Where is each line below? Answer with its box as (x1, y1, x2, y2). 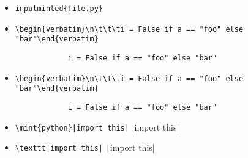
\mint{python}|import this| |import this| (15, 120, 179, 133)
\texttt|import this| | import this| (15, 141, 155, 154)
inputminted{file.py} (15, 4, 103, 13)
